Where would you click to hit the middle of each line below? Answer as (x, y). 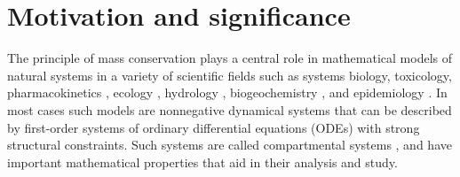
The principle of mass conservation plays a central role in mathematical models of (230, 58)
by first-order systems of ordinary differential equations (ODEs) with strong (214, 127)
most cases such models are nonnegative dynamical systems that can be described (230, 109)
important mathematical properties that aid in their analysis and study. (202, 162)
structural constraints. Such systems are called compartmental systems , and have (230, 145)
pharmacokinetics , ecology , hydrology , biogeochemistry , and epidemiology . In (227, 92)
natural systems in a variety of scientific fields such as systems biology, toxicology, (230, 75)
